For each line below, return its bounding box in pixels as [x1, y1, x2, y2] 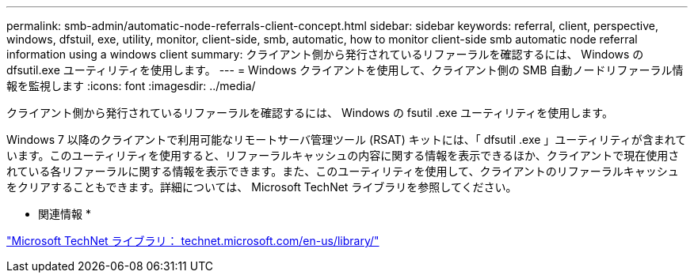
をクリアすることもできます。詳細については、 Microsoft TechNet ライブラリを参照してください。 [6, 180, 517, 194]
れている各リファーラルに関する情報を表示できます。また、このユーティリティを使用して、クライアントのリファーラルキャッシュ [6, 164, 679, 178]
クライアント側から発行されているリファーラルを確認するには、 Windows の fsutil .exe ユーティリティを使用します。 [6, 106, 613, 119]
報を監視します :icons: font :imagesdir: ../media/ [6, 79, 256, 92]
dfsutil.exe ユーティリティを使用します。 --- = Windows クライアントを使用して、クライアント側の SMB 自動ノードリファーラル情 [6, 63, 684, 77]
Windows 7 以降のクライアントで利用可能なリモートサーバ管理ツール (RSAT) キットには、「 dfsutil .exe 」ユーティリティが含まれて [6, 133, 687, 146]
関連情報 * [38, 207, 91, 221]
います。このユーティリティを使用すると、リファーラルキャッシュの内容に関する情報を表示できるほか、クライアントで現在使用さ [6, 149, 680, 162]
